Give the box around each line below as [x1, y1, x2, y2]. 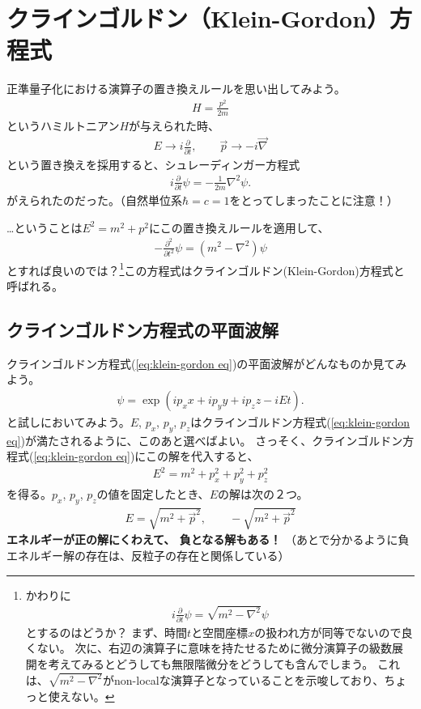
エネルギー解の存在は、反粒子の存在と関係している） [6, 547, 290, 564]
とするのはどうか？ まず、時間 [25, 623, 188, 640]
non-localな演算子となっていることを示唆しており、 [114, 671, 385, 688]
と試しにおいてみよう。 [6, 413, 130, 430]
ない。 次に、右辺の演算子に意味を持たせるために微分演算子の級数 [36, 639, 393, 656]
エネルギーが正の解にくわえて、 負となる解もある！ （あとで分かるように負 [6, 531, 410, 548]
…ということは [6, 219, 83, 236]
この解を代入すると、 [146, 448, 259, 465]
